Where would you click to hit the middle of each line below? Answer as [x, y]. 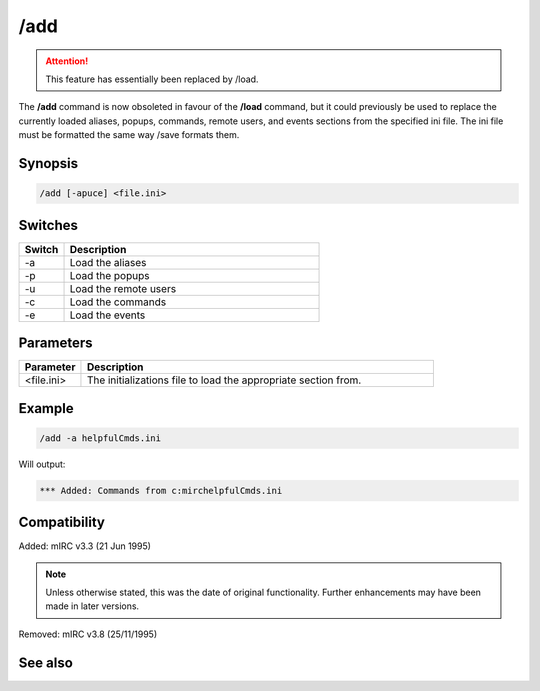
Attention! [67, 61]
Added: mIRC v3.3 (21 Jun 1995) [85, 546]
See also [46, 662]
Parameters [55, 343]
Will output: [42, 464]
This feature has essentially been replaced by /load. [152, 79]
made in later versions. [92, 606]
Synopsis [48, 163]
